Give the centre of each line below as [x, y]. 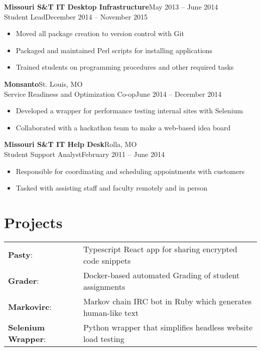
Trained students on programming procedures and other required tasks [125, 67]
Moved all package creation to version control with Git [100, 33]
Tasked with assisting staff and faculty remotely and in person [112, 188]
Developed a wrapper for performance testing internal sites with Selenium [129, 111]
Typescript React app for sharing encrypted [160, 249]
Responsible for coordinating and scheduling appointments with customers [130, 171]
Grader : [24, 281]
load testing [104, 338]
